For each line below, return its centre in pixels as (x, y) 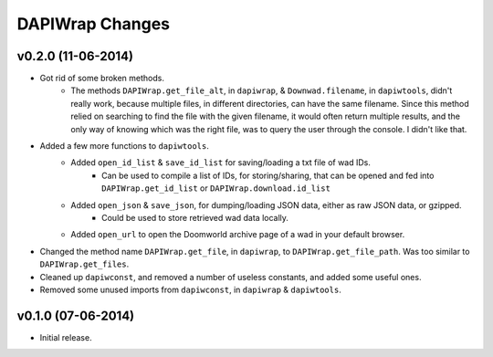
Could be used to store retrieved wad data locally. (195, 217)
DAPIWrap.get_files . (84, 264)
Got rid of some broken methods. (102, 79)
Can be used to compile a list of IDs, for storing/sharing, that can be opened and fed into (268, 175)
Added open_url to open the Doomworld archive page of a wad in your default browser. (238, 235)
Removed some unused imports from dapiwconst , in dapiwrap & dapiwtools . (190, 289)
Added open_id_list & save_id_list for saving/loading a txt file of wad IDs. (221, 163)
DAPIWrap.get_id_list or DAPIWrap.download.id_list (216, 188)
